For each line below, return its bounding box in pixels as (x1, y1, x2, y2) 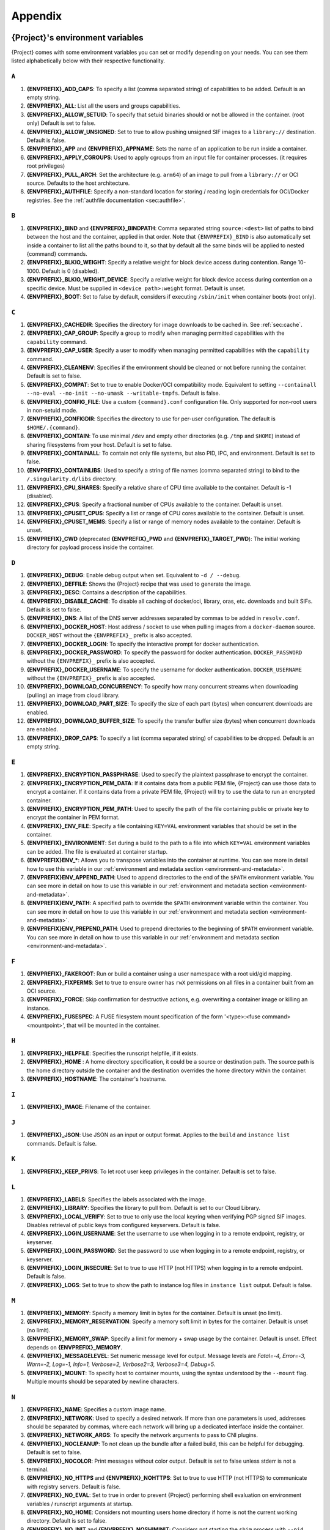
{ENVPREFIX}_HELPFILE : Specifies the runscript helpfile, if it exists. (26, 1050, 198, 1057)
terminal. (26, 1466, 49, 1473)
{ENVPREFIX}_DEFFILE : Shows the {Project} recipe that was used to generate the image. (26, 580, 252, 588)
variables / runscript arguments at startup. (26, 1500, 133, 1507)
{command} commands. (26, 250, 88, 257)
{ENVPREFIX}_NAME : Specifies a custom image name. (26, 1406, 166, 1413)
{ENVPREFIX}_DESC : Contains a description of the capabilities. (26, 589, 187, 596)
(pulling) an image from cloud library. (26, 692, 120, 699)
